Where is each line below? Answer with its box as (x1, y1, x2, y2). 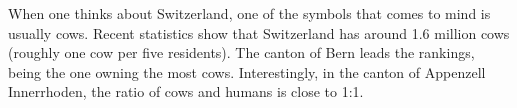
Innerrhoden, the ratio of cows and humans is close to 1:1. (8, 81, 364, 102)
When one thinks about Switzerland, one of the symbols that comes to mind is (8, 3, 491, 23)
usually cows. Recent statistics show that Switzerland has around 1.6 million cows (8, 22, 510, 43)
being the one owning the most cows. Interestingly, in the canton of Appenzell (8, 61, 486, 82)
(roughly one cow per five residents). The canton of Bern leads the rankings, (8, 42, 475, 63)
